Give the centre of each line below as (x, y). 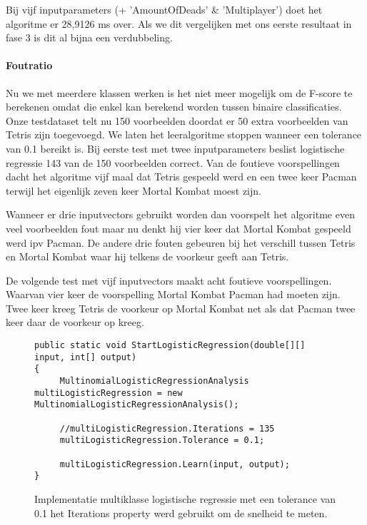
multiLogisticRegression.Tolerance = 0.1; (162, 440)
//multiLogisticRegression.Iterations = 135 (167, 428)
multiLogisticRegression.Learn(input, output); (175, 464)
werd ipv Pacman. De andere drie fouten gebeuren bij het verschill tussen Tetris (181, 242)
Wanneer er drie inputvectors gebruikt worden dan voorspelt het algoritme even (180, 214)
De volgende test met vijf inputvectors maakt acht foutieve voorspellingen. (169, 280)
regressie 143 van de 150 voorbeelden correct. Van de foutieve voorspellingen (173, 162)
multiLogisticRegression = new (109, 393)
